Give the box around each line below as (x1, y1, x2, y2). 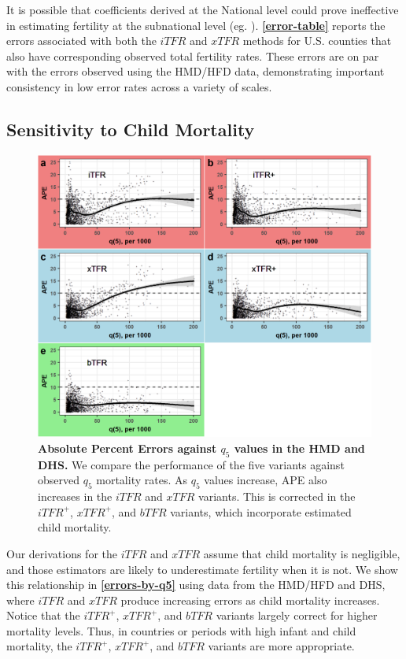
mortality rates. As (96, 472, 187, 488)
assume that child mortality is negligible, (203, 545, 400, 561)
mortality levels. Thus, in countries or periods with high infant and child (6, 622, 356, 639)
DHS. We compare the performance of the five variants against (38, 456, 345, 472)
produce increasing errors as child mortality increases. (120, 591, 380, 608)
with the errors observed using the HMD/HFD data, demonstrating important (6, 63, 385, 80)
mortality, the (6, 638, 72, 654)
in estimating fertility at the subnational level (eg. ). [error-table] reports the (6, 17, 386, 33)
